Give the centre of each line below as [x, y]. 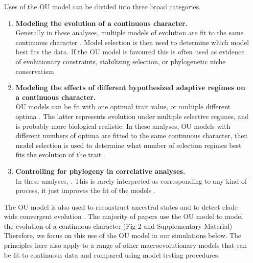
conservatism [35, 71]
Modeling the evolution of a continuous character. [102, 23]
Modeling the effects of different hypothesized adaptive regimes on [130, 87]
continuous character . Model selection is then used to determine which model [132, 42]
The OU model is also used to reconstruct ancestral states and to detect [112, 206]
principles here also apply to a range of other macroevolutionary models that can [126, 245]
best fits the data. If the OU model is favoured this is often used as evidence [130, 52]
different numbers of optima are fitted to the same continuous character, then [132, 135]
